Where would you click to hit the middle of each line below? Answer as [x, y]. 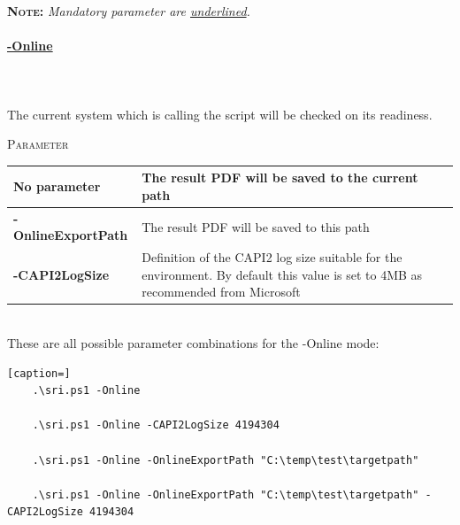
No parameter [57, 186]
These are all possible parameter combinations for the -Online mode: [193, 343]
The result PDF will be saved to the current [280, 178]
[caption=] [39, 373]
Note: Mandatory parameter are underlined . [129, 11]
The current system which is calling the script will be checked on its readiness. [220, 114]
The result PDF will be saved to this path [256, 226]
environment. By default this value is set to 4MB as [282, 274]
